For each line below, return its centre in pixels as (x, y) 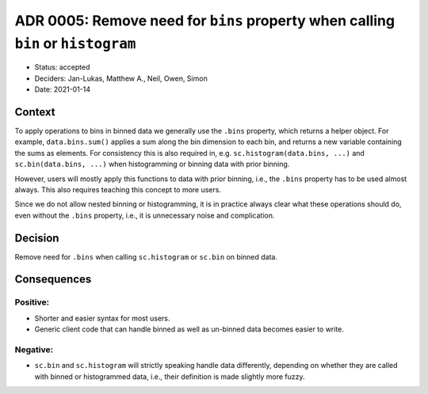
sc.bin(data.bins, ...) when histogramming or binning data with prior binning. (152, 164)
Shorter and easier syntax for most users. (102, 318)
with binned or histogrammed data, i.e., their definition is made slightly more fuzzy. (170, 377)
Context (35, 112)
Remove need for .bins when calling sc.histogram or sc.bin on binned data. (146, 256)
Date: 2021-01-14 (63, 89)
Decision (37, 238)
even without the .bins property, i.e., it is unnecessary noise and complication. (145, 215)
